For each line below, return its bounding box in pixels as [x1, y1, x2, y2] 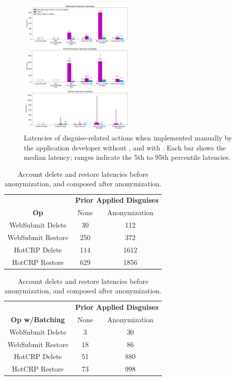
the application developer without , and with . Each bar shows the [24, 142, 226, 152]
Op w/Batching [10, 314, 65, 324]
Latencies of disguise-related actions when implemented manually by [24, 132, 232, 143]
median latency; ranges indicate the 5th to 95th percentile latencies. [24, 152, 231, 162]
